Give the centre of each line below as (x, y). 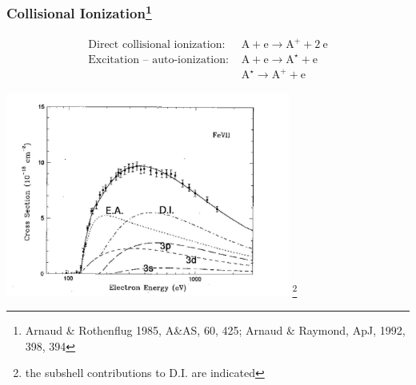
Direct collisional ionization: (157, 45)
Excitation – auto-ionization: (158, 60)
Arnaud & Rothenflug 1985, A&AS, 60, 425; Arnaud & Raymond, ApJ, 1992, (215, 330)
